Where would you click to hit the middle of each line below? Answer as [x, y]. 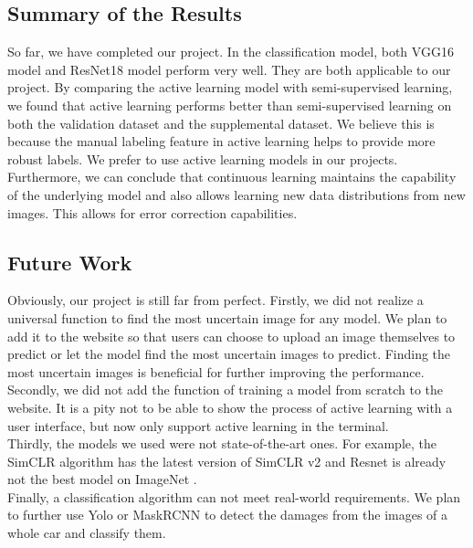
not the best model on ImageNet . [102, 479]
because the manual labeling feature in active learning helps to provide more [221, 141]
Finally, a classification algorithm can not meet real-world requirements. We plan [234, 496]
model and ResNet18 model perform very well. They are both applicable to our [229, 69]
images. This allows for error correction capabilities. [152, 212]
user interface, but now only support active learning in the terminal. [198, 425]
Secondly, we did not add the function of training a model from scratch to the [226, 390]
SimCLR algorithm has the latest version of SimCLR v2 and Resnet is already [227, 461]
